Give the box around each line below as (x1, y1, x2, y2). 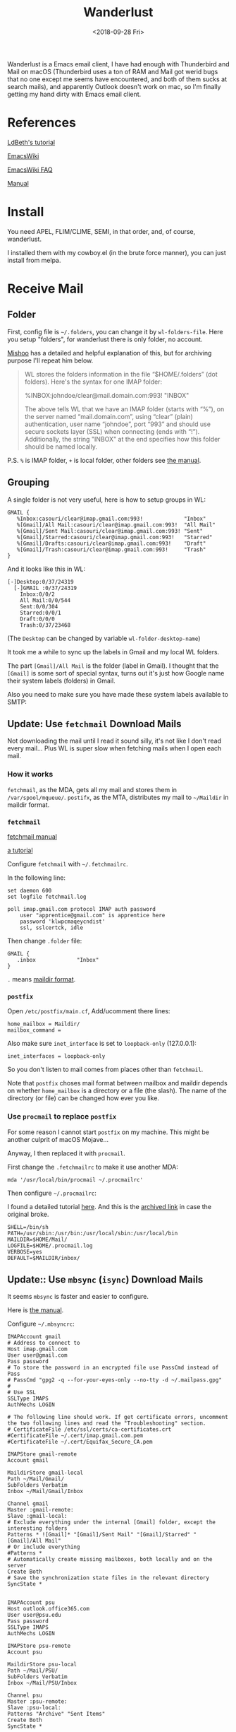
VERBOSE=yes (7, 1248, 42, 1255)
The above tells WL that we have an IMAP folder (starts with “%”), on (24, 404, 225, 413)
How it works (7, 770, 54, 779)
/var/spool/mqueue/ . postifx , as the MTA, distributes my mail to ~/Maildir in (7, 793, 229, 801)
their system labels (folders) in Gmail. (7, 676, 116, 685)
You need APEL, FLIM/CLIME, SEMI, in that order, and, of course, (7, 227, 196, 235)
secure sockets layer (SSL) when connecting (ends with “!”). (24, 427, 200, 435)
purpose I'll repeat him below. (7, 356, 94, 365)
